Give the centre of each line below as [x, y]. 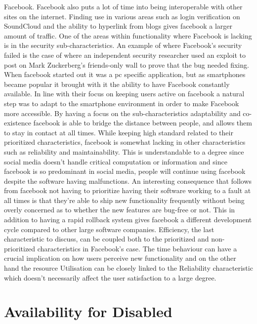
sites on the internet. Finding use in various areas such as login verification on [122, 16]
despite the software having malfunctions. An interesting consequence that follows [128, 181]
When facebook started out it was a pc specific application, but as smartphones [125, 74]
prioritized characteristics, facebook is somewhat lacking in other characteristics [125, 142]
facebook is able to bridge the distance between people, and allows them [143, 123]
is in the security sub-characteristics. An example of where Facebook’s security [123, 45]
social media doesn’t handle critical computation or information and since [116, 161]
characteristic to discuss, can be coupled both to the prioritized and [107, 239]
